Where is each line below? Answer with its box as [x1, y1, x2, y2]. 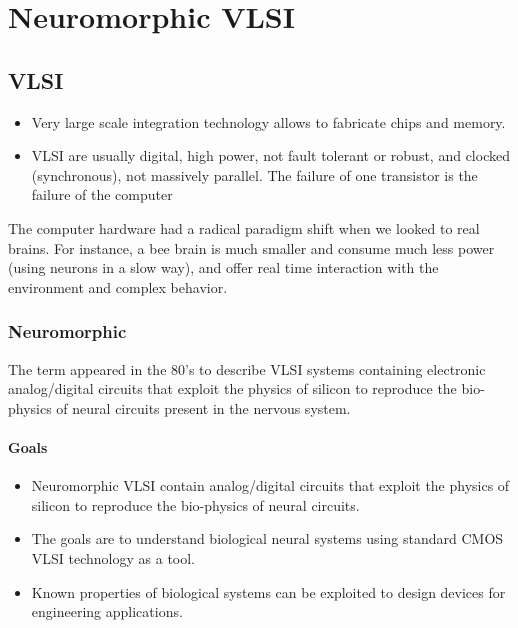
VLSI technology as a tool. [31, 547, 196, 568]
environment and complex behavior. [8, 276, 228, 297]
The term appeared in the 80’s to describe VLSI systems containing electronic [8, 358, 486, 379]
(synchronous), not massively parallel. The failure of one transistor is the [31, 164, 478, 185]
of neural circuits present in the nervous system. [56, 397, 351, 418]
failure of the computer [31, 184, 173, 205]
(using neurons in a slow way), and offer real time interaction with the [8, 257, 439, 278]
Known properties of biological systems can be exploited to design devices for [31, 581, 506, 602]
